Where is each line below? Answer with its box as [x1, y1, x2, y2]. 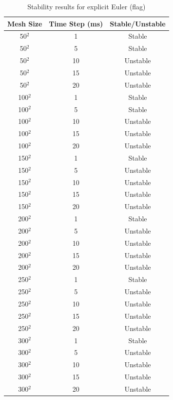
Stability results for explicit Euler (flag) [27, 1, 146, 11]
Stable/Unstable [110, 18, 166, 28]
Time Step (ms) [49, 18, 103, 28]
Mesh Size [7, 18, 42, 28]
